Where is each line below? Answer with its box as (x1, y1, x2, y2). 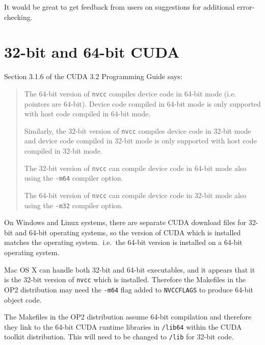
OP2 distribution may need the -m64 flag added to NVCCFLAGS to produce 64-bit (4, 284, 253, 294)
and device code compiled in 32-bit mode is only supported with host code (24, 135, 257, 146)
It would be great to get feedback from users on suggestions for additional (4, 2, 235, 12)
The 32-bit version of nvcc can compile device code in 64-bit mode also (24, 162, 247, 173)
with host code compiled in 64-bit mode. (24, 108, 151, 119)
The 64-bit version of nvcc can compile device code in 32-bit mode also (24, 189, 247, 200)
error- (237, 2, 255, 12)
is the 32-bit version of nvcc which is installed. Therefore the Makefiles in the (4, 274, 246, 285)
